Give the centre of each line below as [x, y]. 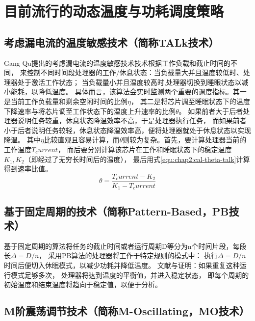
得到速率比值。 [28, 169]
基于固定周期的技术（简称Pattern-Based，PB [116, 211]
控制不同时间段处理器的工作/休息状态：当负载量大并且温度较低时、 [135, 72]
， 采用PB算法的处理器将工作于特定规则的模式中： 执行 [128, 255]
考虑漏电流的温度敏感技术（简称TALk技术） [112, 42]
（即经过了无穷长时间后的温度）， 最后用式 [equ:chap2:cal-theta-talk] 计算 [137, 159]
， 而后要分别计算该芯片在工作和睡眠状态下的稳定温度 [145, 149]
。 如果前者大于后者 [211, 111]
